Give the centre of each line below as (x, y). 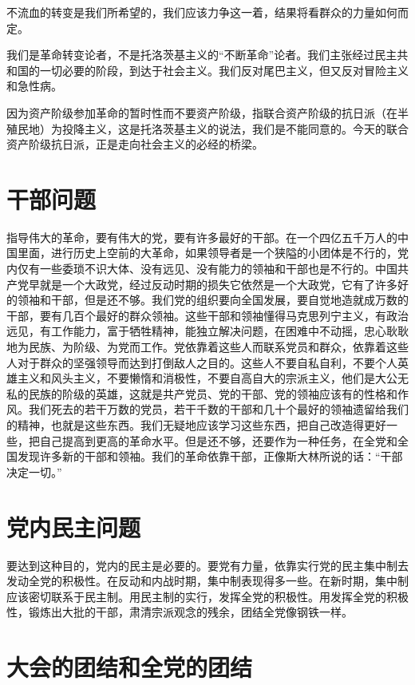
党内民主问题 (74, 527)
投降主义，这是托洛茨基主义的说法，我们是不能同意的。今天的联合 (235, 128)
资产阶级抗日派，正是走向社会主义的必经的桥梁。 (135, 144)
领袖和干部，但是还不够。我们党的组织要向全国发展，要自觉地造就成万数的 (213, 300)
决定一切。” (34, 471)
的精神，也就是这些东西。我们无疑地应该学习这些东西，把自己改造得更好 (196, 425)
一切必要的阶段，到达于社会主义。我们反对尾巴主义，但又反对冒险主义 (224, 70)
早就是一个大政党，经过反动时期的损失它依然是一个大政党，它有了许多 (213, 284)
